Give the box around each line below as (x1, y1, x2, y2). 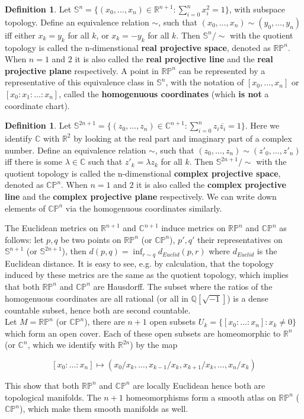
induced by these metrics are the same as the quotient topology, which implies (5, 268, 289, 281)
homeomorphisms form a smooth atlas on (126, 391, 276, 403)
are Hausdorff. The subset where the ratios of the (93, 280, 273, 292)
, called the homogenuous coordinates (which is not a (59, 87, 269, 100)
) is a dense (227, 292, 268, 304)
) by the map (130, 338, 178, 351)
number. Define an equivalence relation (5, 143, 146, 156)
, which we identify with (27, 338, 116, 351)
